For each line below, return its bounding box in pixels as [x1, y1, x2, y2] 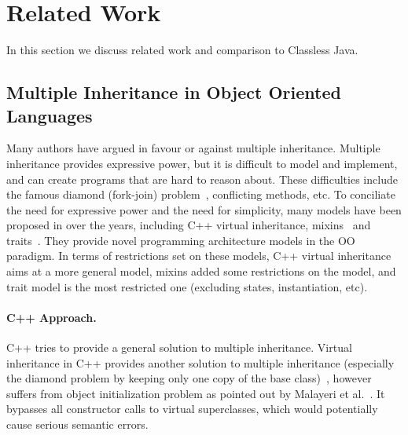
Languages [6, 103, 93, 127]
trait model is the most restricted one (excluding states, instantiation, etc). [6, 278, 368, 294]
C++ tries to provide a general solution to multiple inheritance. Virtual [6, 339, 352, 356]
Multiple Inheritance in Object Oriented [6, 80, 341, 104]
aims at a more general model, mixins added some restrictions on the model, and [6, 263, 396, 280]
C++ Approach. [6, 309, 97, 325]
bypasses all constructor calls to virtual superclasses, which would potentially [6, 400, 378, 417]
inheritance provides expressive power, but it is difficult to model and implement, [6, 155, 398, 171]
